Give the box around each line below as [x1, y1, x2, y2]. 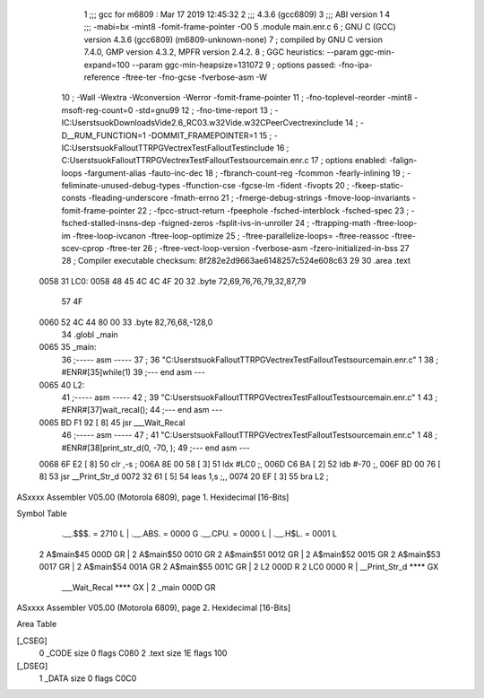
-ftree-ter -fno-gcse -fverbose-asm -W [121, 72, 268, 83]
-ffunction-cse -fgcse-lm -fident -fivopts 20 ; [182, 180, 350, 191]
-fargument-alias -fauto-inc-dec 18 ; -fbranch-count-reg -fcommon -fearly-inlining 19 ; [83, 167, 405, 179]
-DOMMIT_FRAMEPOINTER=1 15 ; [148, 130, 272, 141]
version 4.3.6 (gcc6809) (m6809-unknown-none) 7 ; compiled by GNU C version [83, 34, 383, 45]
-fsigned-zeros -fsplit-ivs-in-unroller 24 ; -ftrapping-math [157, 218, 371, 229]
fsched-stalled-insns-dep [61, 218, 157, 229]
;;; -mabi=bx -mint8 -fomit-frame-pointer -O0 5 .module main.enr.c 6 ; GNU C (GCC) [83, 22, 396, 32]
